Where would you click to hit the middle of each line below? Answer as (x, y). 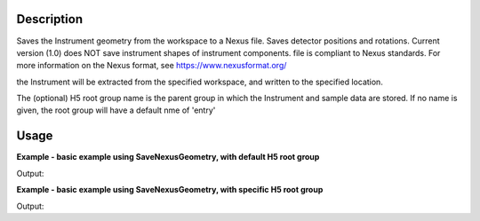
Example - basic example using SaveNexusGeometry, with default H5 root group (168, 157)
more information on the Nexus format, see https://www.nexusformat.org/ (152, 66)
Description (50, 19)
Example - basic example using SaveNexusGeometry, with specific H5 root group (170, 190)
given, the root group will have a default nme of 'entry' (116, 110)
